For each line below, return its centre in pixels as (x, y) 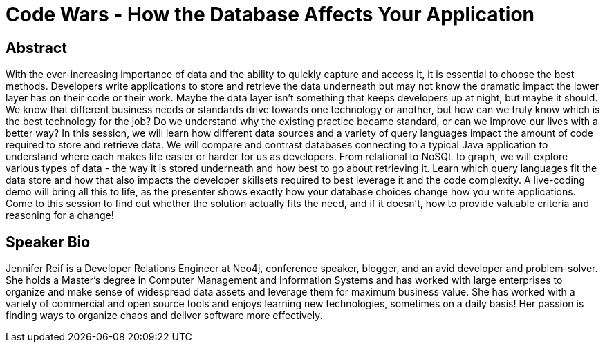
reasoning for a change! (60, 215)
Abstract (36, 48)
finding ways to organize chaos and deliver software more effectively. (164, 316)
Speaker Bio (48, 242)
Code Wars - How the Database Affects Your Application (270, 14)
